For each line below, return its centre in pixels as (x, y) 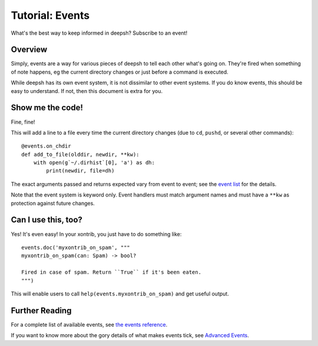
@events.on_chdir (46, 146)
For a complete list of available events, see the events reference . (89, 324)
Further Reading (41, 310)
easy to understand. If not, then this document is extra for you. (87, 91)
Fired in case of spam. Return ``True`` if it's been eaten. (111, 272)
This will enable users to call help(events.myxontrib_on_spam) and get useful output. (120, 294)
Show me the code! (47, 108)
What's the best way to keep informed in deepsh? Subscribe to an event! (99, 33)
